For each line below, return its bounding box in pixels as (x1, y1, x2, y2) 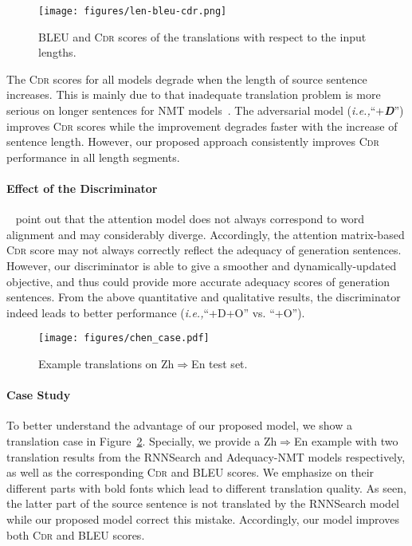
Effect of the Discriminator (6, 180, 158, 196)
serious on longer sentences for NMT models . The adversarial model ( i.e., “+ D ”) (6, 102, 404, 119)
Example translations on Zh (38, 355, 175, 372)
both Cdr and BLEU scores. (6, 526, 145, 543)
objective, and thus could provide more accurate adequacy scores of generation (6, 273, 390, 289)
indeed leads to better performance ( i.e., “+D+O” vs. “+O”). (6, 304, 305, 320)
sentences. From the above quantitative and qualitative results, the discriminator (6, 289, 401, 305)
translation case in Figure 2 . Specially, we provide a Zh (6, 433, 277, 449)
